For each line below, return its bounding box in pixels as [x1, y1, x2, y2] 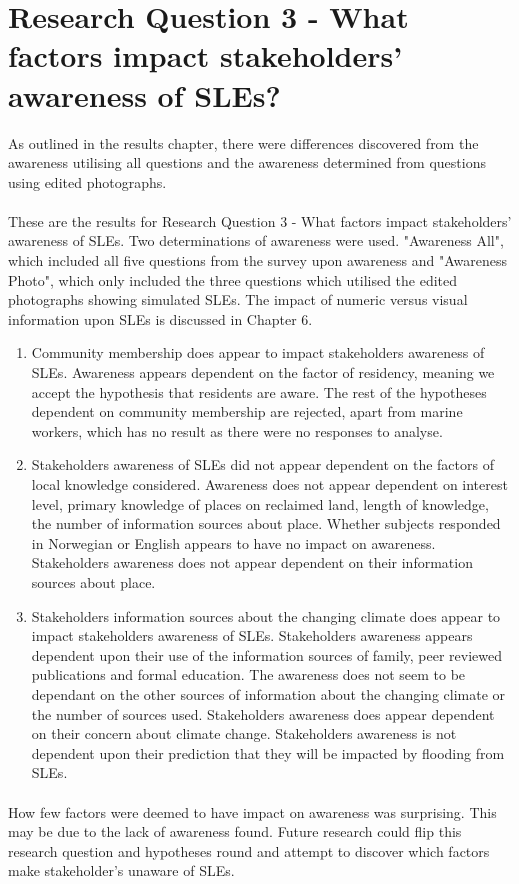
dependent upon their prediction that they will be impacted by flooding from [31, 742, 505, 763]
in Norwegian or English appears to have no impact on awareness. [31, 532, 436, 553]
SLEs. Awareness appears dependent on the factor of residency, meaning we [31, 362, 495, 383]
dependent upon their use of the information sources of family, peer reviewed [31, 644, 503, 665]
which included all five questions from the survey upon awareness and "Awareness [8, 250, 508, 271]
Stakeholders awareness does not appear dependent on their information [31, 552, 473, 573]
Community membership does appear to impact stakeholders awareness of [31, 342, 485, 363]
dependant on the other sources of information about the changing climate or [31, 683, 506, 704]
